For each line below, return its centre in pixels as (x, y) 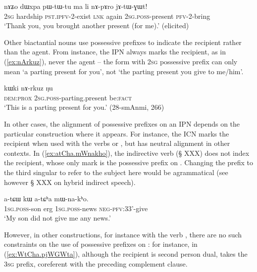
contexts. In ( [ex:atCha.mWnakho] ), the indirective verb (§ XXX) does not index (127, 153)
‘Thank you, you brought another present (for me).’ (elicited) (97, 25)
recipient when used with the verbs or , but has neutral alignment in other (117, 143)
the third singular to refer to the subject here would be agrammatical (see (116, 172)
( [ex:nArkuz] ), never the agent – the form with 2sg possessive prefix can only (121, 61)
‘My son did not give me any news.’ (57, 218)
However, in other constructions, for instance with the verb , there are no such (123, 234)
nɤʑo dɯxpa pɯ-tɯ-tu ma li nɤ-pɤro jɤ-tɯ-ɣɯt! (76, 6)
